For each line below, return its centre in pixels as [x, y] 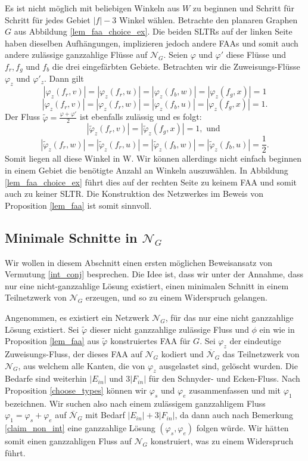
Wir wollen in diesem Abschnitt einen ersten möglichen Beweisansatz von [139, 262]
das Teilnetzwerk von [261, 353]
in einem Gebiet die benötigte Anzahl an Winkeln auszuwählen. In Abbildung [147, 170]
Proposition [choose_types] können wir [76, 390]
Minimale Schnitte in [71, 237]
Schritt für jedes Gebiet [48, 19]
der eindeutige [255, 341]
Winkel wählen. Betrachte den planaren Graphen [208, 19]
